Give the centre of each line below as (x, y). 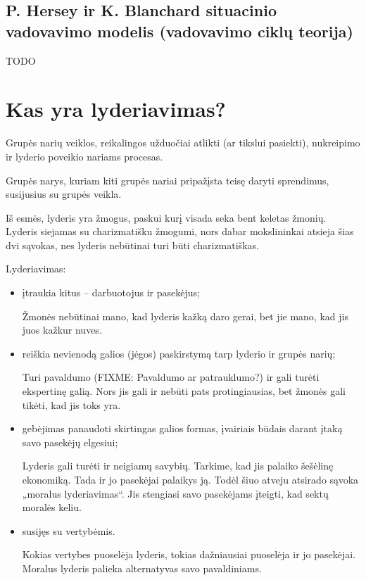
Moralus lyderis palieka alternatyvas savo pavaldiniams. (142, 568)
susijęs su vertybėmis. (69, 530)
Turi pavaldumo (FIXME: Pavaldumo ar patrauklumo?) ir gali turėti (171, 377)
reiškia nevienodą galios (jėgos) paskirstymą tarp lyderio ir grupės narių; (179, 353)
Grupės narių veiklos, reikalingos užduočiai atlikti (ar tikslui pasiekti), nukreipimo (183, 143)
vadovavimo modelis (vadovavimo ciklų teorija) (179, 31)
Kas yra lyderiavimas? (116, 109)
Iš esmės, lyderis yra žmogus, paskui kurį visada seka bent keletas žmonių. (166, 217)
